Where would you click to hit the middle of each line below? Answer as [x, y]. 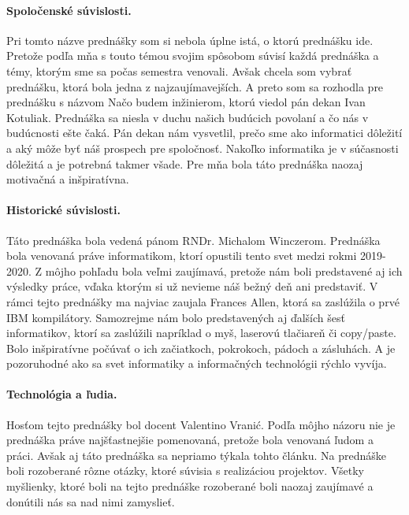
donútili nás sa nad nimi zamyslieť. [91, 501]
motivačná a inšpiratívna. [68, 179]
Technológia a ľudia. [62, 394]
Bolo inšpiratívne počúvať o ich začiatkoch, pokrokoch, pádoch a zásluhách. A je [201, 348]
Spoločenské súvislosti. [69, 10]
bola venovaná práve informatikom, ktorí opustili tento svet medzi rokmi [182, 256]
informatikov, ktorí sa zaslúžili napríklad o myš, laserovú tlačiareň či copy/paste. [201, 333]
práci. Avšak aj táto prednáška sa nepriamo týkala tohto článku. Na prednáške [196, 455]
